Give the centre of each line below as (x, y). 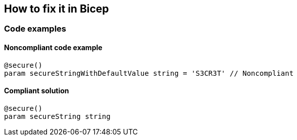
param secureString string (57, 116)
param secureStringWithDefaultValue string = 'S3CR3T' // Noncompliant (149, 73)
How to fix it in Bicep (57, 9)
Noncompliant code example (53, 48)
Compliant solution (37, 91)
